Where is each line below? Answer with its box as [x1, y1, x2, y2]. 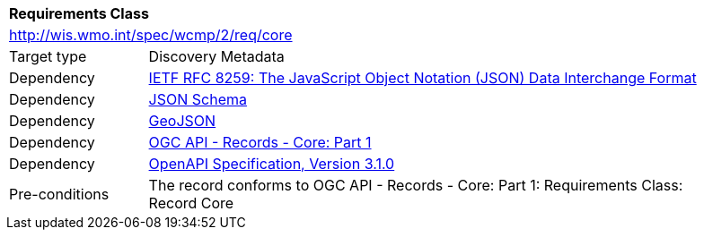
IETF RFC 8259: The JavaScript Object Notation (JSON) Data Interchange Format [148, 69, 697, 87]
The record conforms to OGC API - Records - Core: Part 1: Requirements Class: [148, 176, 683, 194]
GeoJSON [148, 112, 216, 130]
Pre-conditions [9, 185, 110, 203]
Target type [9, 47, 87, 65]
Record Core [148, 194, 234, 212]
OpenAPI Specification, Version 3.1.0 [148, 155, 395, 173]
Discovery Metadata [148, 47, 285, 65]
